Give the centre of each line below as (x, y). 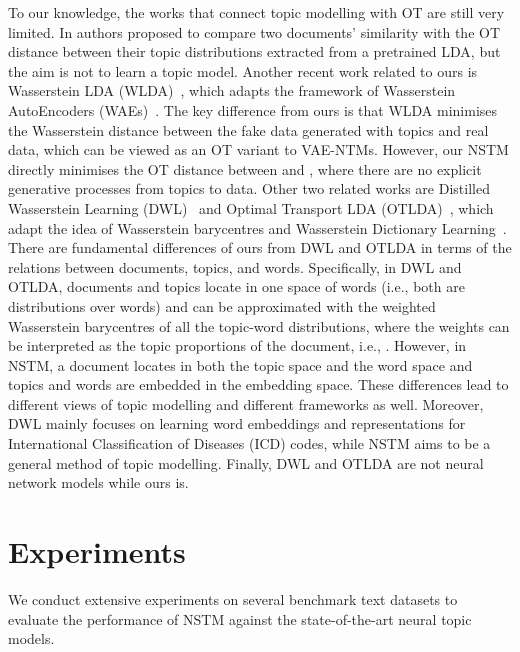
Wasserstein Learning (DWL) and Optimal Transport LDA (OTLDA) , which (251, 207)
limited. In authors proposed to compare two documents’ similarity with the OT (254, 31)
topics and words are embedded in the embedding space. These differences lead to (258, 384)
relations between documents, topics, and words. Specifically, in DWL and (235, 266)
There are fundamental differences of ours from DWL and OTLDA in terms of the (260, 247)
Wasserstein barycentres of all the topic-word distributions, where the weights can (259, 325)
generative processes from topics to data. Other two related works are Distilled (249, 188)
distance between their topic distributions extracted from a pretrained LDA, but (254, 51)
